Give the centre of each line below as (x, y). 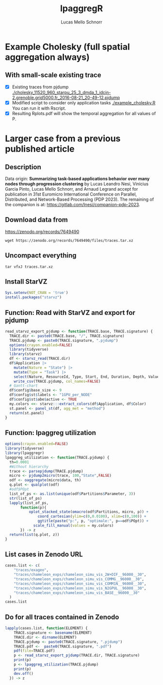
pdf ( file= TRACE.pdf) (34, 651)
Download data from (36, 220)
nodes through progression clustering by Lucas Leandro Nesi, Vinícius (77, 184)
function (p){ (33, 508)
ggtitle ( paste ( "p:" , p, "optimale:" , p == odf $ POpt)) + (93, 521)
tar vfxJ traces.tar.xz (29, 267)
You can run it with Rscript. (39, 108)
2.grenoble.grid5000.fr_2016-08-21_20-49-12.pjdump (66, 98)
